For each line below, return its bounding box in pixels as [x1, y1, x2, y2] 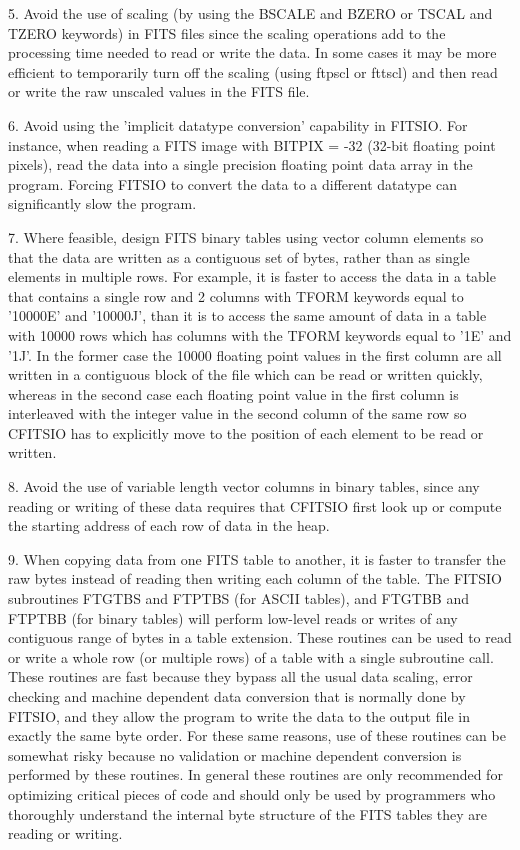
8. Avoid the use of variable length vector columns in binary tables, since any [8, 476, 480, 497]
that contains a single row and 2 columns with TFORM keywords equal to [8, 285, 464, 306]
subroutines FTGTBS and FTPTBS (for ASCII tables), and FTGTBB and [8, 588, 469, 609]
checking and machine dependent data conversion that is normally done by [8, 686, 466, 706]
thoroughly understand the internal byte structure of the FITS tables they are [8, 803, 488, 824]
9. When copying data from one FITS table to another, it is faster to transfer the [8, 548, 506, 569]
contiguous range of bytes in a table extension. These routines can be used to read [8, 627, 512, 648]
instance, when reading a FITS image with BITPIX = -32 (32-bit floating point [8, 134, 496, 155]
